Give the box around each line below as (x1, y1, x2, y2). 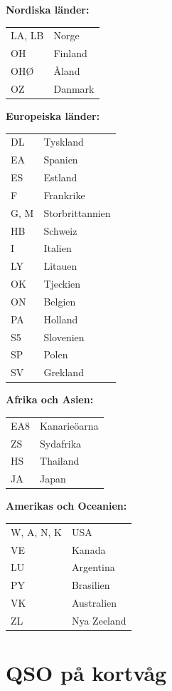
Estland (43, 170, 77, 184)
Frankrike (43, 187, 85, 202)
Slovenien (43, 329, 85, 344)
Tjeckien (43, 276, 81, 291)
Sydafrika (40, 435, 82, 450)
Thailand (40, 453, 80, 468)
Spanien (43, 152, 78, 167)
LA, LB (11, 28, 44, 43)
